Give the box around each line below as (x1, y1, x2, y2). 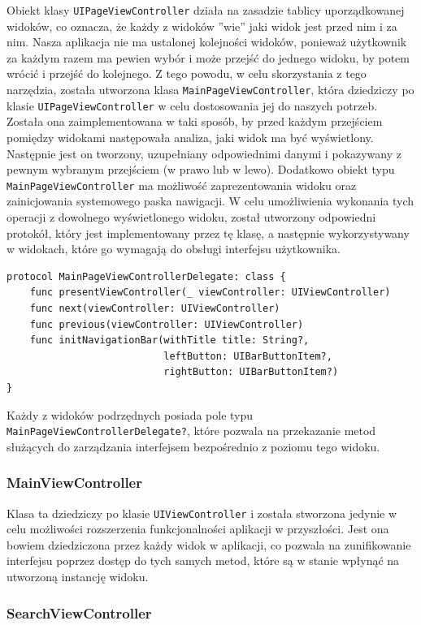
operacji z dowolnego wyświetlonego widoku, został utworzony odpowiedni (7, 208, 376, 225)
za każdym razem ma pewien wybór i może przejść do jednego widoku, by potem (7, 49, 410, 66)
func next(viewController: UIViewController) (29, 302, 280, 314)
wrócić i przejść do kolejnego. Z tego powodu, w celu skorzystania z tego (7, 65, 367, 82)
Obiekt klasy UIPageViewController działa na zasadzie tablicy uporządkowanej (7, 2, 405, 18)
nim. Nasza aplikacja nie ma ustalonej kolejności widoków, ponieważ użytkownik (7, 33, 407, 50)
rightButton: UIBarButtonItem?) (163, 366, 339, 378)
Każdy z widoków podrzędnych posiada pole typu (7, 406, 254, 423)
